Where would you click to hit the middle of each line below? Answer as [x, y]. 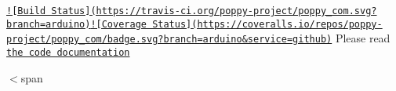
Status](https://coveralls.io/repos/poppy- [267, 24]
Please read [363, 38]
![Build [26, 11]
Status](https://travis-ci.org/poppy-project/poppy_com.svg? [214, 11]
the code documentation [68, 52]
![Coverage [118, 24]
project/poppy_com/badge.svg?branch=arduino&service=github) [169, 40]
